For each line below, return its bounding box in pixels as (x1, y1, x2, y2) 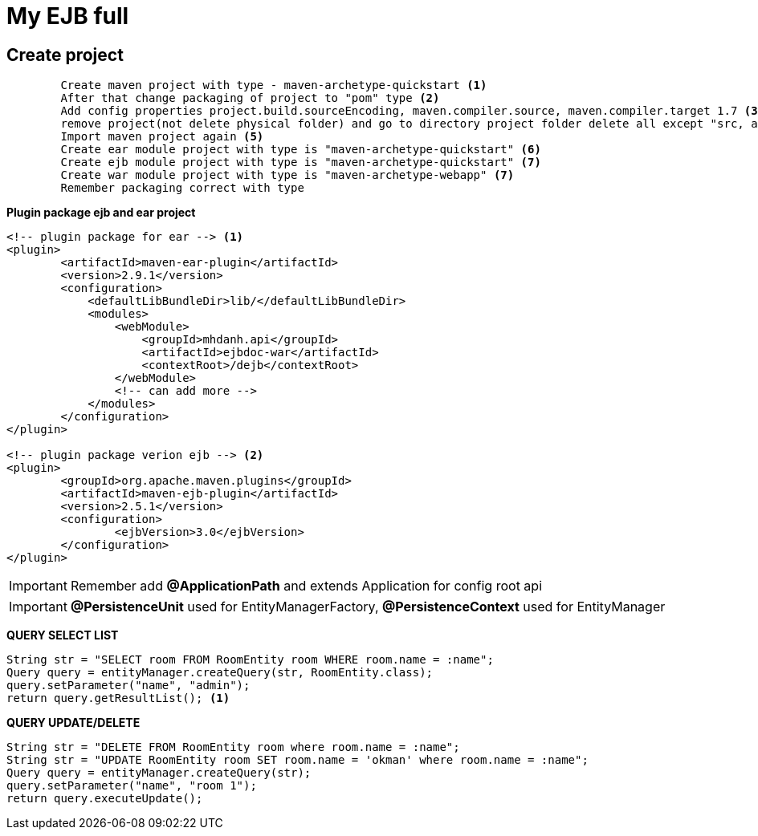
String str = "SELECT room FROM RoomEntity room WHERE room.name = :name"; (6, 653, 494, 667)
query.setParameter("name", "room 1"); (6, 779, 257, 793)
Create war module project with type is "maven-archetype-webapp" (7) (60, 168, 515, 182)
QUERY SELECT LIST (6, 628, 119, 643)
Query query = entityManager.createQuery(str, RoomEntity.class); (6, 666, 434, 680)
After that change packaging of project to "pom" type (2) (60, 91, 440, 105)
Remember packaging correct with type (60, 181, 304, 195)
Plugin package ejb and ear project (6, 205, 196, 220)
